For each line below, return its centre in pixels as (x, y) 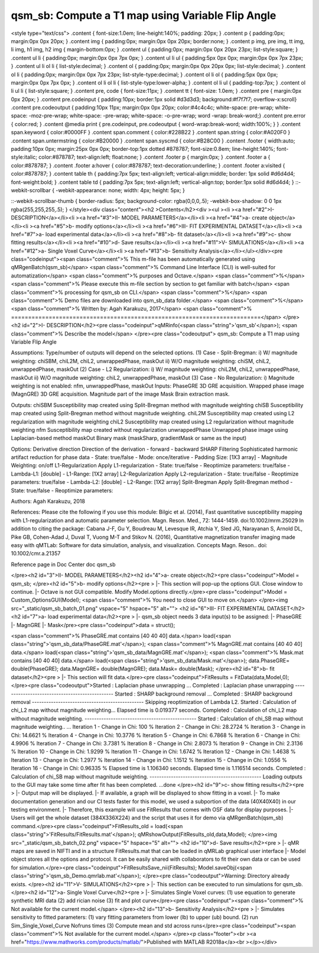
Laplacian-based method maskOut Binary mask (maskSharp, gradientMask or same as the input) (129, 438)
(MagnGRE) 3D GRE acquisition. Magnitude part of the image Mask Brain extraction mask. (120, 394)
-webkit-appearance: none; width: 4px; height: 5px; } (121, 190)
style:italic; (24, 157)
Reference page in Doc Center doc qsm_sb (63, 564)
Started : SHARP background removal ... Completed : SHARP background (203, 694)
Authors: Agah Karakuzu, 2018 (48, 501)
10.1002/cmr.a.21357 (36, 554)
